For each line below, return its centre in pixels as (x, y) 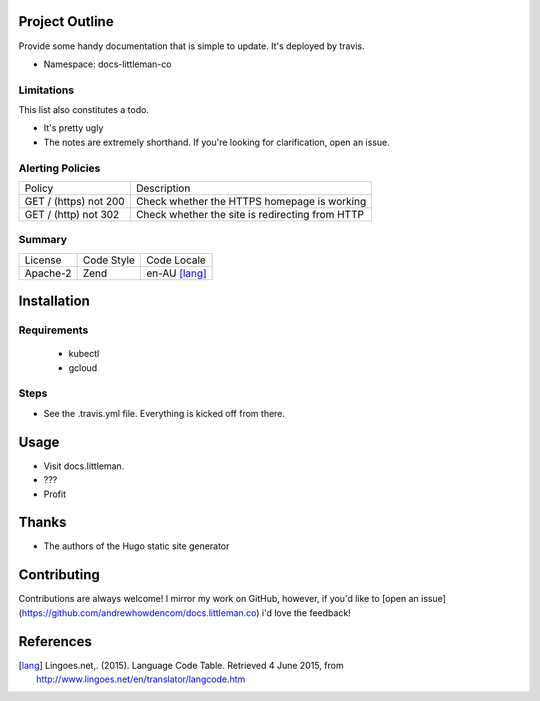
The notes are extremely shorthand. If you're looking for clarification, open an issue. (216, 142)
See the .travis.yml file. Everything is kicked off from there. (164, 413)
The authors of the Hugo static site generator (136, 546)
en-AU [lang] (176, 273)
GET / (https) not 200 (74, 201)
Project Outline (66, 21)
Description (163, 188)
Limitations (46, 90)
